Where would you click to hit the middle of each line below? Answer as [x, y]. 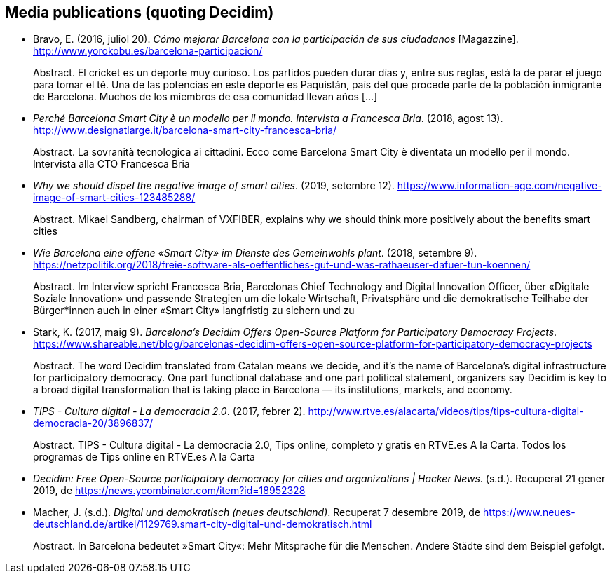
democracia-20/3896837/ [93, 423]
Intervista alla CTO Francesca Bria [111, 164]
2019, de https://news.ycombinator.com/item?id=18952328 [169, 491]
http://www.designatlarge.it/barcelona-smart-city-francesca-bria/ [185, 130]
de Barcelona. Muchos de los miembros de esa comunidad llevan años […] [205, 97]
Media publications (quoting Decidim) [140, 12]
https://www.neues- [529, 512]
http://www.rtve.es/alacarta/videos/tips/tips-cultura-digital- [446, 411]
